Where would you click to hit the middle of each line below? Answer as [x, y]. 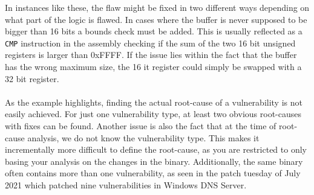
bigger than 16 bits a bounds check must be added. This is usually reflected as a [154, 31]
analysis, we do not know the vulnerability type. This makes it [143, 137]
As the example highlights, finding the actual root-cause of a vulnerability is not [154, 102]
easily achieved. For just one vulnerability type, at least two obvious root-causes [153, 114]
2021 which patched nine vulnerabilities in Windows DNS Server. [126, 184]
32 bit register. [32, 78]
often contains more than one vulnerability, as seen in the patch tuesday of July [153, 173]
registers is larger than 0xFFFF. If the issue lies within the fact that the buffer [151, 55]
